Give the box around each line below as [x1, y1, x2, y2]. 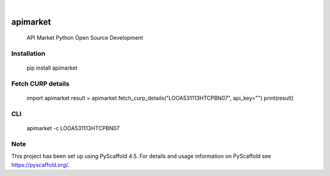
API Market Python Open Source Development [26, 34, 144, 42]
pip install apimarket [26, 64, 78, 71]
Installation [11, 50, 46, 58]
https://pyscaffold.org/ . [11, 161, 70, 168]
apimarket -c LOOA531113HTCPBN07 [26, 125, 120, 132]
